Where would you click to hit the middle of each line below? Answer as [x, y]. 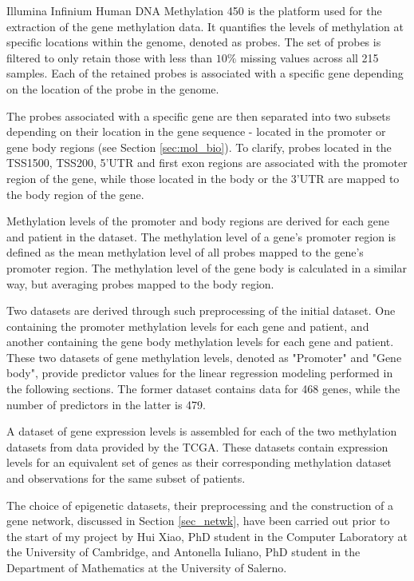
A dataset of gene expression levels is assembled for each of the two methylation [202, 431]
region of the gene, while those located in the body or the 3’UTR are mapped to [203, 178]
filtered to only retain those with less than [110, 57]
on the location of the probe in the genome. [113, 88]
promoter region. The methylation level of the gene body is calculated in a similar [207, 267]
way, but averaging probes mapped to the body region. [140, 283]
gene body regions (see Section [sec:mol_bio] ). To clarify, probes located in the [199, 147]
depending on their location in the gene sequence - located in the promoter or [196, 131]
